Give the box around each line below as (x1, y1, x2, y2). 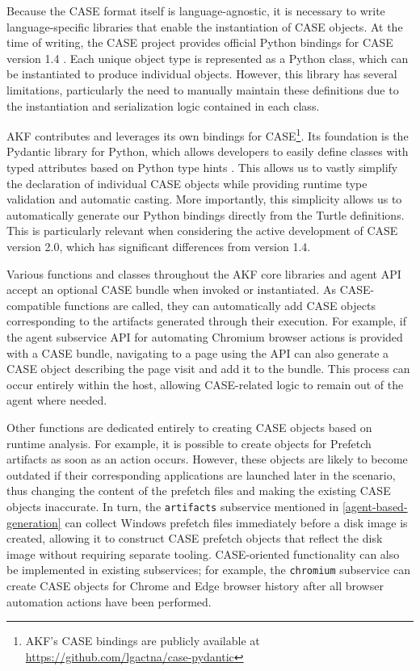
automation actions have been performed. (6, 593, 212, 610)
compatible (6, 296, 61, 313)
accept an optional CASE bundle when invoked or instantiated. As (6, 281, 336, 298)
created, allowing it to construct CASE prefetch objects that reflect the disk (6, 530, 383, 547)
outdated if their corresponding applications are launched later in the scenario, (6, 466, 396, 483)
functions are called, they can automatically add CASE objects (64, 296, 376, 313)
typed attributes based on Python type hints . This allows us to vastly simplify (6, 159, 398, 175)
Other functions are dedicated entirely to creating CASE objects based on (6, 418, 372, 435)
